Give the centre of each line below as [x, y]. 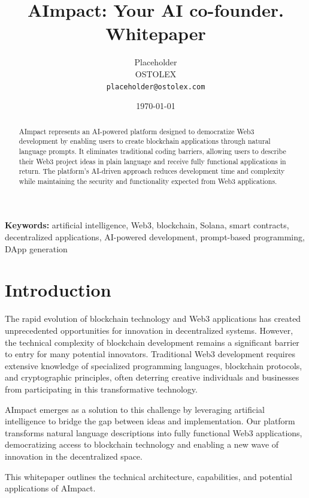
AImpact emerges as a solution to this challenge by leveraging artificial [135, 409]
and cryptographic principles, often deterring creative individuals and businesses [152, 377]
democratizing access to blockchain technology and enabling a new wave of [142, 444]
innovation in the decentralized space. [74, 456]
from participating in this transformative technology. [101, 389]
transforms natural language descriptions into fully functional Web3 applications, [154, 432]
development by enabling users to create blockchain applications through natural [145, 141]
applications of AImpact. [50, 488]
